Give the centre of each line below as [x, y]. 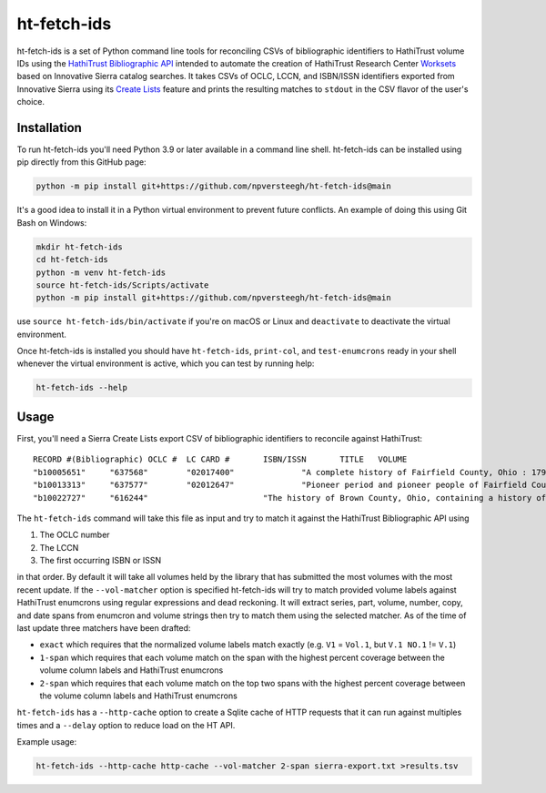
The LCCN [59, 547]
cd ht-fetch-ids [72, 260]
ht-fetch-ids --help [81, 388]
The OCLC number [75, 535]
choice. [31, 102]
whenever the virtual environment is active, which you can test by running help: [166, 363]
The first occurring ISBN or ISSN [101, 561]
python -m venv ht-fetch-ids [101, 272]
